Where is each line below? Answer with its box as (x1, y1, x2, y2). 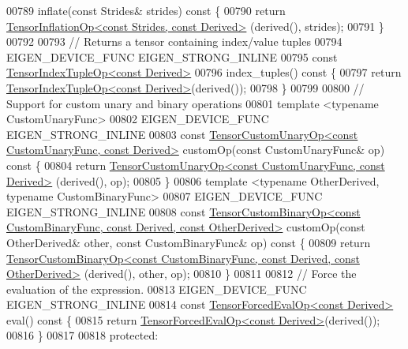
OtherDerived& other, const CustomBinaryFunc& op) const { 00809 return (6, 234, 371, 250)
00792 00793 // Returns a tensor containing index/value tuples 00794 (6, 33, 342, 50)
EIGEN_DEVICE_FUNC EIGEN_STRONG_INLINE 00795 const (6, 48, 338, 65)
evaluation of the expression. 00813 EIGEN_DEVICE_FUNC (6, 280, 307, 297)
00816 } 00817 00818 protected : (6, 327, 159, 343)
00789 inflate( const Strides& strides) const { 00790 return (6, 2, 286, 18)
